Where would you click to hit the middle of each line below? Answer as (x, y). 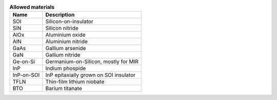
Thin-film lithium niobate (75, 82)
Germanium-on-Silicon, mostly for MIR (92, 62)
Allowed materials (32, 7)
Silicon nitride (62, 28)
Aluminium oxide (65, 35)
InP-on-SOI (26, 75)
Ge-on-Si (24, 62)
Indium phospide (66, 68)
